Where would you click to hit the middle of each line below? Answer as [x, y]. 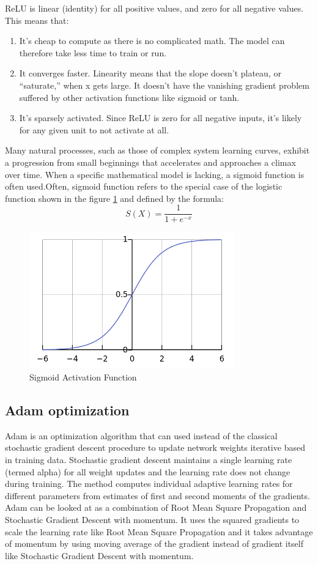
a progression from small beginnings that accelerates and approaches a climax [150, 162]
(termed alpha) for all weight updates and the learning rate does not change [148, 471]
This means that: [37, 20]
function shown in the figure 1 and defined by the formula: [114, 198]
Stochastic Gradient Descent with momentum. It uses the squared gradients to [152, 519]
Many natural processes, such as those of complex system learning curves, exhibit [157, 150]
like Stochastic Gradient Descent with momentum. [99, 555]
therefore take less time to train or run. [93, 52]
